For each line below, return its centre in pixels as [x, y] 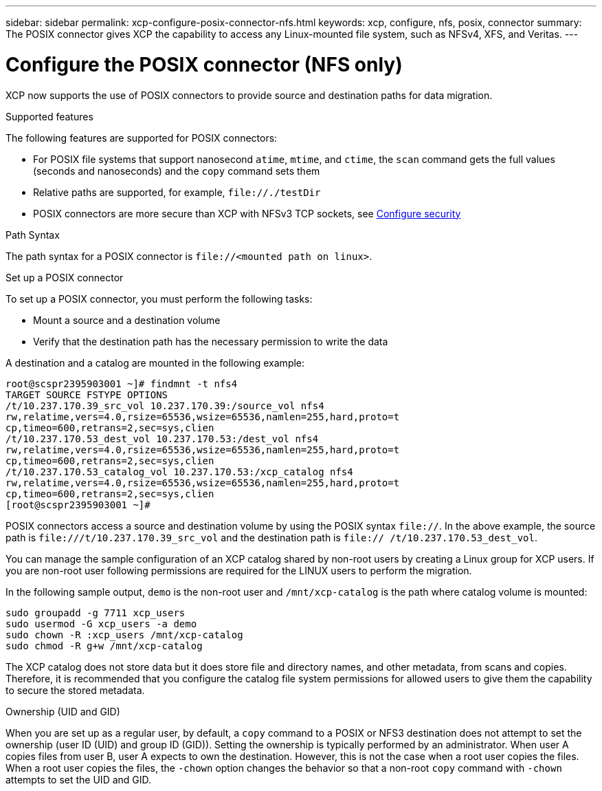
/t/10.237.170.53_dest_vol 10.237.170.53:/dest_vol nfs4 [162, 438]
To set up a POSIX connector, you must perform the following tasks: [159, 299]
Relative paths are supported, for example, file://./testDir [177, 192]
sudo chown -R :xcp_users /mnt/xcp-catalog [124, 635]
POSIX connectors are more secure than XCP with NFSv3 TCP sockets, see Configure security [247, 213]
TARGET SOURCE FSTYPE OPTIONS [87, 394]
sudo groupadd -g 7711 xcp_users [96, 613]
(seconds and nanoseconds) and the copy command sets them [177, 171]
